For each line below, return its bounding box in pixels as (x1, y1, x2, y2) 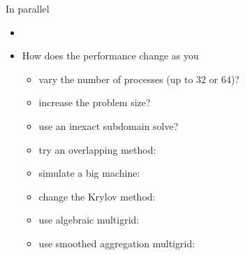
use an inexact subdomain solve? (38, 118, 179, 133)
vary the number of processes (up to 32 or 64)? (38, 71, 239, 86)
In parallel (6, 1, 50, 15)
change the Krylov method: (38, 189, 156, 203)
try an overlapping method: (38, 142, 156, 156)
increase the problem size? (38, 95, 151, 110)
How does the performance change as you (22, 48, 199, 63)
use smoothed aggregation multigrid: (38, 235, 195, 250)
